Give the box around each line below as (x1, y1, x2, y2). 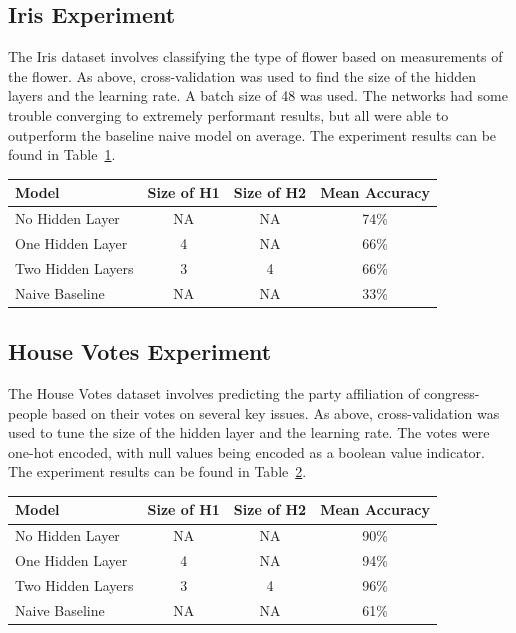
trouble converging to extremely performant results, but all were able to (8, 104, 449, 125)
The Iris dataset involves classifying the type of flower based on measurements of (8, 46, 503, 67)
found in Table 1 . (8, 144, 116, 165)
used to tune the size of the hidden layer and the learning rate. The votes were (8, 422, 490, 443)
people (8, 402, 48, 423)
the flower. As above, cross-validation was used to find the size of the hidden (8, 65, 476, 86)
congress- (424, 382, 480, 403)
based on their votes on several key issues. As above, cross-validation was (51, 402, 500, 423)
